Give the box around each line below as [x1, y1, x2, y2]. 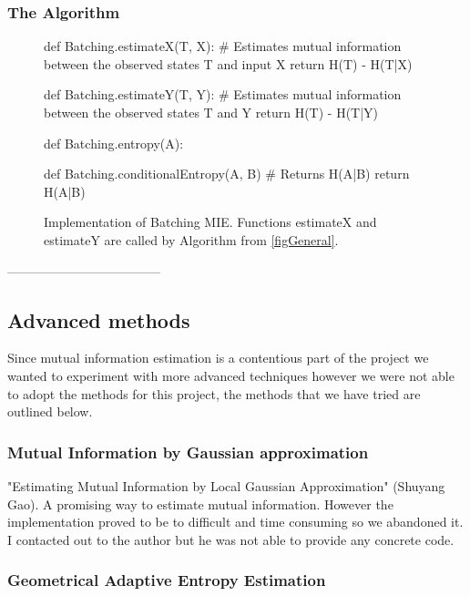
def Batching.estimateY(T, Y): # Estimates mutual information [44, 85, 402, 104]
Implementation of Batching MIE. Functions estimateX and [44, 212, 377, 231]
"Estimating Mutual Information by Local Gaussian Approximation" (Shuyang [7, 476, 445, 495]
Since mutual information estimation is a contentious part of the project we [7, 348, 429, 367]
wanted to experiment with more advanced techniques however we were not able [7, 365, 455, 385]
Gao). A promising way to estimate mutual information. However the [7, 494, 393, 513]
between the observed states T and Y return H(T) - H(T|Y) [44, 103, 379, 121]
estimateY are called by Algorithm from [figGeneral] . [44, 230, 339, 249]
